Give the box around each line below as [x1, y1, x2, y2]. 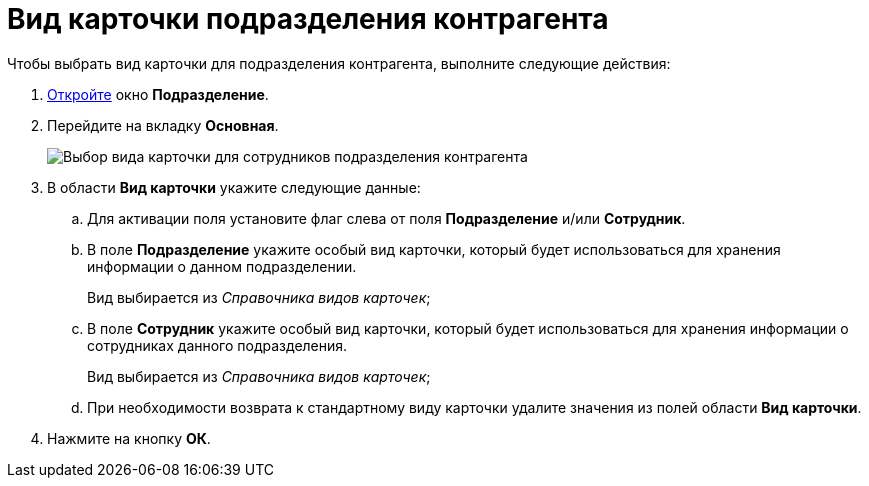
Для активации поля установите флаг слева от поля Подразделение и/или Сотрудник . [87, 209, 686, 227]
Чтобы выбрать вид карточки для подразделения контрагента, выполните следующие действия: [7, 54, 671, 72]
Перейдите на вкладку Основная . [47, 116, 279, 134]
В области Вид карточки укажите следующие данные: [47, 178, 421, 196]
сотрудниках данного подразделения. [87, 336, 348, 354]
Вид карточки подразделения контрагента [7, 2, 609, 36]
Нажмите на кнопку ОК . [47, 429, 211, 447]
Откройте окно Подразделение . [47, 85, 269, 103]
